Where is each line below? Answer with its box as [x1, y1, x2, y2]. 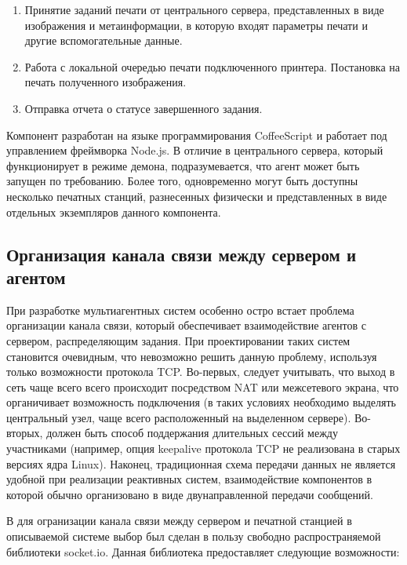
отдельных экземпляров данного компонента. [6, 203, 221, 220]
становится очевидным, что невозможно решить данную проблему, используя [6, 348, 377, 364]
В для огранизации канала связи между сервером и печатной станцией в [6, 512, 352, 529]
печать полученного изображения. [24, 74, 187, 90]
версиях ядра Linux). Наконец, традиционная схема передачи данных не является [6, 455, 396, 472]
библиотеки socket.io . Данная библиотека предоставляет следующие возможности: [6, 543, 400, 560]
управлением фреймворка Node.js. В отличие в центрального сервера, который [6, 142, 383, 159]
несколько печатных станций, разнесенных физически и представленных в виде [6, 188, 387, 204]
